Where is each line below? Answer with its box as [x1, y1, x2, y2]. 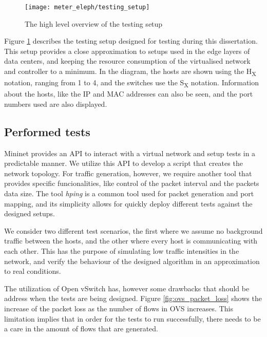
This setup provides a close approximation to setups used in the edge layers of [4, 45, 250, 56]
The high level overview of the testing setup [25, 18, 163, 29]
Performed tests [4, 123, 90, 139]
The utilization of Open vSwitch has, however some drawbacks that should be [4, 283, 250, 293]
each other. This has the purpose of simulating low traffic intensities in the [4, 246, 239, 256]
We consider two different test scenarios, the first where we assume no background [4, 225, 263, 236]
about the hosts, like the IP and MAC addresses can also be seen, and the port [4, 88, 253, 99]
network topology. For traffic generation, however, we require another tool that [4, 167, 252, 178]
